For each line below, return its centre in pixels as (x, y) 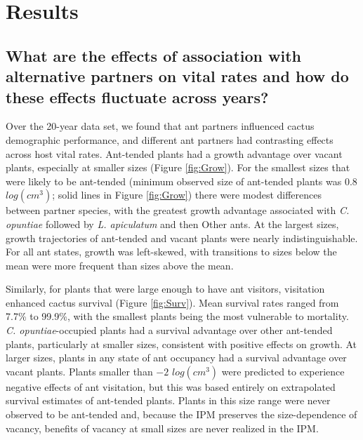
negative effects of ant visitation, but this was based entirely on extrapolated (171, 386)
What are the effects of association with (153, 55)
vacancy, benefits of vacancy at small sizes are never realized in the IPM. (162, 428)
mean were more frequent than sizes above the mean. (120, 265)
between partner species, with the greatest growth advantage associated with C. (178, 210)
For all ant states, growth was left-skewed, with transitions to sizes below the (171, 252)
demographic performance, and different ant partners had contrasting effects (170, 139)
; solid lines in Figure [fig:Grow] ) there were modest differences (187, 195)
